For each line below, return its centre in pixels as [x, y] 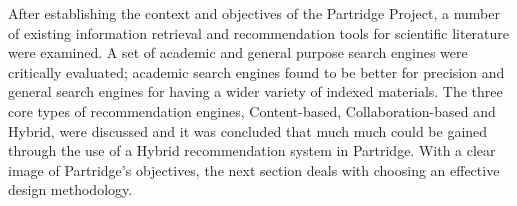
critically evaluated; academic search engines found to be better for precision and [256, 71]
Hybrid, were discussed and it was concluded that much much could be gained [248, 130]
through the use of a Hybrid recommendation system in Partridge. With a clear [252, 150]
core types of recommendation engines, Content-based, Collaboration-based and [252, 110]
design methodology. [70, 189]
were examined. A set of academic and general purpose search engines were [238, 52]
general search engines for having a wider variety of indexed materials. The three [255, 91]
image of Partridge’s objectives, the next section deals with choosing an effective [254, 169]
